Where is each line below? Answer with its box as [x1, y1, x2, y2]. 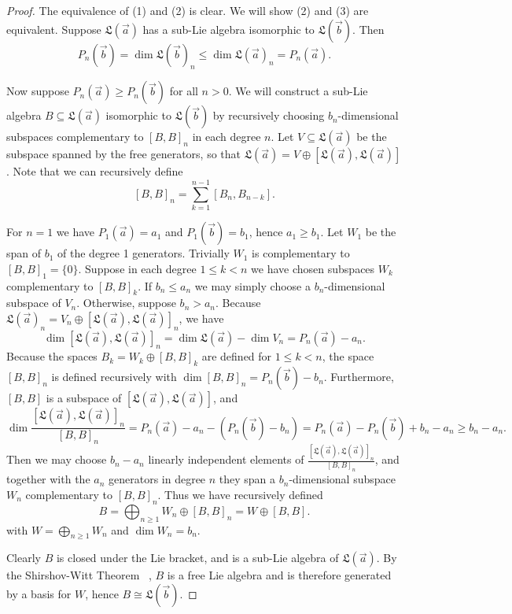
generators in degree [109, 471, 206, 487]
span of [6, 245, 42, 261]
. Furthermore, [323, 368, 394, 385]
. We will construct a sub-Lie [228, 83, 368, 99]
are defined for [201, 348, 272, 364]
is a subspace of [46, 390, 122, 406]
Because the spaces [6, 348, 98, 364]
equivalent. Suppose [6, 20, 101, 37]
